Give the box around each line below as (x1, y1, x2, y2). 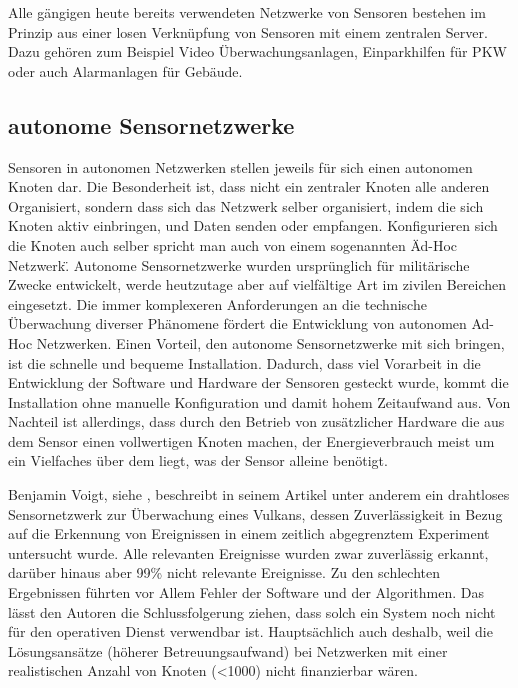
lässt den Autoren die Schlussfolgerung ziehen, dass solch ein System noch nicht (8, 601, 496, 622)
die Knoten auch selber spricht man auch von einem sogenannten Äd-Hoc (8, 234, 458, 255)
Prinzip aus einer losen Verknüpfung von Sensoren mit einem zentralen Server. (8, 21, 488, 42)
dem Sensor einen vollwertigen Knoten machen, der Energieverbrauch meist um (8, 430, 495, 451)
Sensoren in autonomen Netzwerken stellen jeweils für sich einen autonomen (8, 156, 473, 177)
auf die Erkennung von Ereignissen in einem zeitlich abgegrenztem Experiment (8, 523, 490, 544)
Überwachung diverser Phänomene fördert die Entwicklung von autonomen (8, 313, 467, 334)
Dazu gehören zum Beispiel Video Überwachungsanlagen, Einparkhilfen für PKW (8, 41, 507, 62)
